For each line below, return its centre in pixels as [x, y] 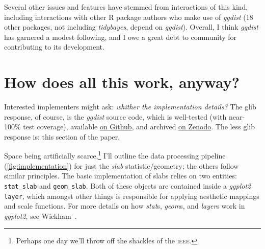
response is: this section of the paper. [62, 136]
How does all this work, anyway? [122, 82]
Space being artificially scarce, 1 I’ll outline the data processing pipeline [115, 155]
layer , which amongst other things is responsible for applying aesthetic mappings [132, 196]
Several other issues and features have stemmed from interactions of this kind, [126, 7]
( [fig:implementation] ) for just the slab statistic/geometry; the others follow [122, 165]
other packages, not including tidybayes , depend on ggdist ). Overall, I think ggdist [131, 27]
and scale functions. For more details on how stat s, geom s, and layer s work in [125, 206]
